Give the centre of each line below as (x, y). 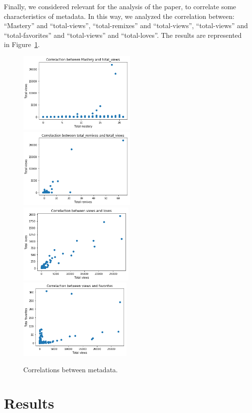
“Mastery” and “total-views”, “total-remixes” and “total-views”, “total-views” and (126, 25)
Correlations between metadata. (71, 370)
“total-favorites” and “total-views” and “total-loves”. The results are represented (123, 35)
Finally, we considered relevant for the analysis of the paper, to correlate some (120, 6)
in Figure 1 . (22, 44)
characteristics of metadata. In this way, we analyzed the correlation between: (119, 16)
